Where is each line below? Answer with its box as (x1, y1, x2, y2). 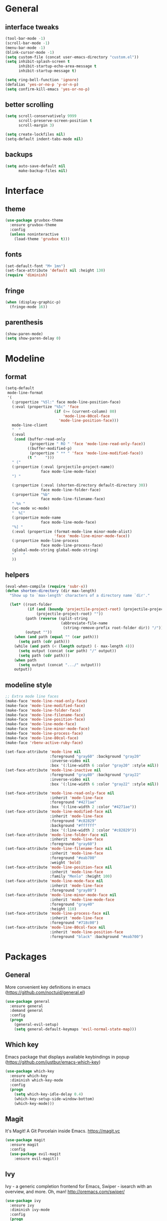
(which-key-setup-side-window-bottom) (14, 1096, 94, 1101)
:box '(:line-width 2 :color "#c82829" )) (49, 827, 137, 832)
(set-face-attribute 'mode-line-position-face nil (5, 865, 112, 870)
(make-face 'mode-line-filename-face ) (5, 712, 85, 717)
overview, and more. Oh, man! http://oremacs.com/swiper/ (5, 1189, 125, 1195)
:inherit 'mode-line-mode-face (49, 897, 114, 902)
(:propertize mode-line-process (11, 539, 79, 543)
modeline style (5, 680, 52, 689)
